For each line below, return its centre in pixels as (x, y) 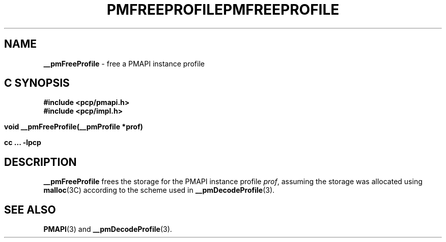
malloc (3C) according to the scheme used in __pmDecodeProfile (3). (159, 190)
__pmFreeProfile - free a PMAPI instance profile (124, 63)
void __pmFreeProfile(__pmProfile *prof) (74, 127)
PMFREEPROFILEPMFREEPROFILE (223, 10)
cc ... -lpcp (23, 143)
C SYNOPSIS (37, 83)
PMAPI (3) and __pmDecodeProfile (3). (108, 229)
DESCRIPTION (40, 162)
